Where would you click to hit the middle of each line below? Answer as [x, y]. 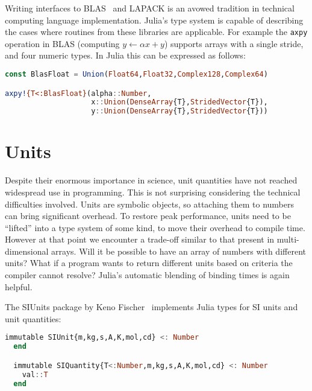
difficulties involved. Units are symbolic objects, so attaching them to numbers [150, 204]
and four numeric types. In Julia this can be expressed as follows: [125, 55]
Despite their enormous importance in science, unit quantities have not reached [151, 180]
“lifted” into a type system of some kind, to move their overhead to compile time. [155, 227]
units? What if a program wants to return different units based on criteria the [149, 263]
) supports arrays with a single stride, [234, 43]
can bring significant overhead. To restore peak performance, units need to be [148, 216]
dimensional [27, 251]
